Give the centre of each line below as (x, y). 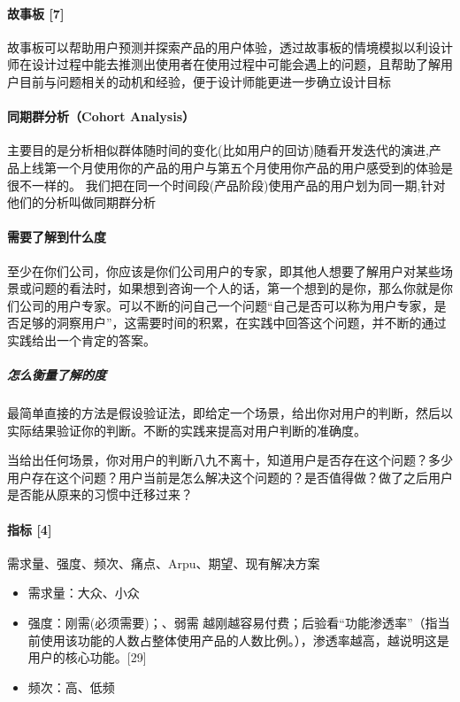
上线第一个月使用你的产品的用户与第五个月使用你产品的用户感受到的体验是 (236, 167)
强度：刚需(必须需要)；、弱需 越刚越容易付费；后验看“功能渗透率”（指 (233, 623)
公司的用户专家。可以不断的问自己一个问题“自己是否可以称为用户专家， (226, 305)
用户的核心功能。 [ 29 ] (87, 657)
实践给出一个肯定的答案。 (81, 339)
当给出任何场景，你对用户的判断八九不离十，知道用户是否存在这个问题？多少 (230, 460)
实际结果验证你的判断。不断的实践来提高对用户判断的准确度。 (187, 430)
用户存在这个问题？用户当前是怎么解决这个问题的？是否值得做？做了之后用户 (230, 477)
